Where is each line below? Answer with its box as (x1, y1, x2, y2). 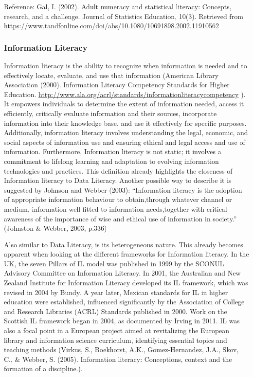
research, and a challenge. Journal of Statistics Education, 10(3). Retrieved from (4, 11, 243, 21)
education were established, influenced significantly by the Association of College (4, 297, 245, 307)
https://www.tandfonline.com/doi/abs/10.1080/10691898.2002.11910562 (4, 20, 219, 31)
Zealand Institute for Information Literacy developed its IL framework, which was (4, 278, 248, 288)
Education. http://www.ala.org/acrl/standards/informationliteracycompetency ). (4, 89, 246, 99)
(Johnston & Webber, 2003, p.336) (4, 223, 107, 233)
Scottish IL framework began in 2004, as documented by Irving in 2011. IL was (4, 316, 240, 326)
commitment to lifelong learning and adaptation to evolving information (4, 156, 219, 166)
